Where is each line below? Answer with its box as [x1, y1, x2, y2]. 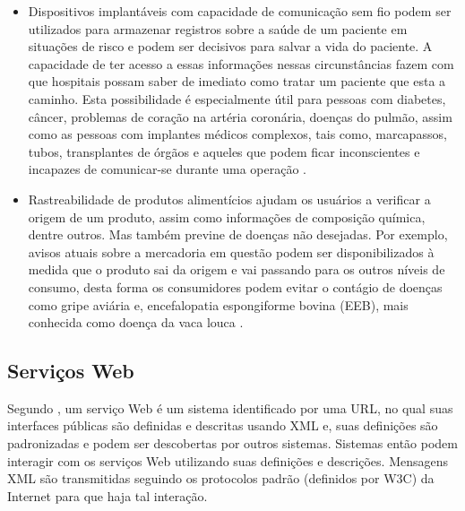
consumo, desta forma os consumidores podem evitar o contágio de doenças [28, 277, 443, 296]
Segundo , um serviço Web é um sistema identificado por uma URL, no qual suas [7, 398, 453, 417]
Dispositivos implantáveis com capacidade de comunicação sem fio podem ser [28, 2, 452, 20]
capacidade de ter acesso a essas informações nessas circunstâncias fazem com [28, 54, 454, 73]
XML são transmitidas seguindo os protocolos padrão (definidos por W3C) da [7, 469, 435, 488]
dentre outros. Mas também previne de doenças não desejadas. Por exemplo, [28, 225, 448, 244]
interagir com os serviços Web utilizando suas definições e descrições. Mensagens [7, 451, 449, 470]
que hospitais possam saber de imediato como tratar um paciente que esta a [28, 72, 446, 91]
